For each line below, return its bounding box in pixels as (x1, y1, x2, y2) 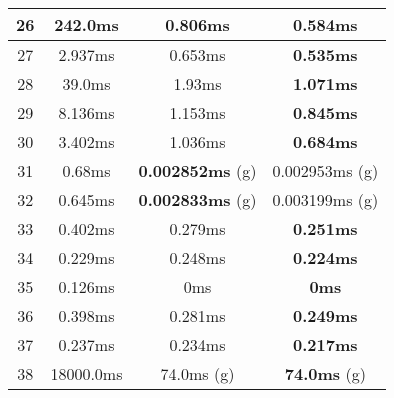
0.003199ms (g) (272, 188, 379, 211)
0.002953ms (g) (272, 159, 379, 182)
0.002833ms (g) (138, 188, 257, 211)
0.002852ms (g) (138, 159, 257, 182)
